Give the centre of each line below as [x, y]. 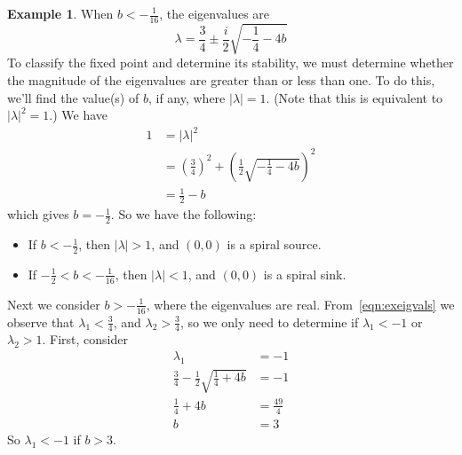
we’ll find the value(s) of [73, 97]
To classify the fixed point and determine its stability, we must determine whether [231, 63]
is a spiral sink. [305, 274]
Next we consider [54, 304]
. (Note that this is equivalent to [354, 97]
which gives [38, 214]
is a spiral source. [274, 244]
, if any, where [187, 97]
